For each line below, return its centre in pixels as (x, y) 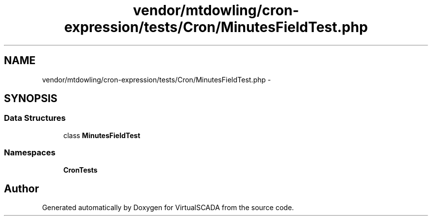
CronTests (80, 170)
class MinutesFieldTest (102, 135)
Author (21, 188)
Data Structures (35, 118)
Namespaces (30, 153)
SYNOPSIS (31, 99)
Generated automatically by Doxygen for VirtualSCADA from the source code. (168, 208)
